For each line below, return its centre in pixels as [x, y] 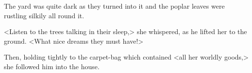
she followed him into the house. [52, 66]
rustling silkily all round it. [44, 15]
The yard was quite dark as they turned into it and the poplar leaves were [114, 6]
